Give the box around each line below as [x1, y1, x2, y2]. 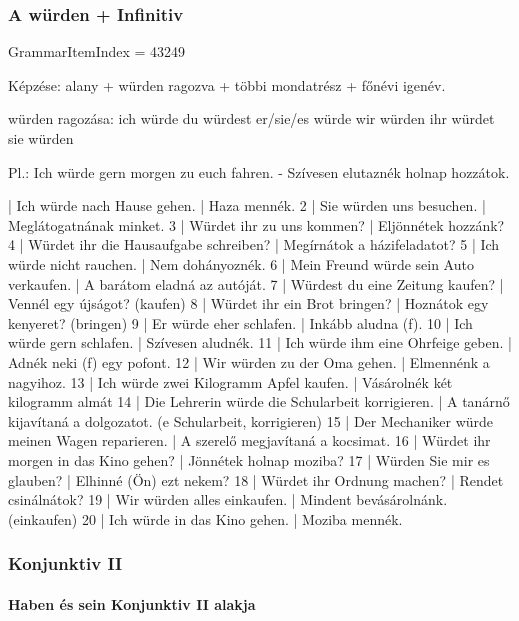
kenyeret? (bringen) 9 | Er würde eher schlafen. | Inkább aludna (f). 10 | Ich [8, 312, 473, 333]
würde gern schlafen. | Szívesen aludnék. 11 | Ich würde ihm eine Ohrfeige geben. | [8, 332, 512, 353]
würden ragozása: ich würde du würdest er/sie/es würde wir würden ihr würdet [8, 108, 495, 129]
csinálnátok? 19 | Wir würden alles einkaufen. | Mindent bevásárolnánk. [8, 489, 448, 510]
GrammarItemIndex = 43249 [8, 41, 186, 62]
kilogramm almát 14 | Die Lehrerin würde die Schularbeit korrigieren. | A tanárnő [8, 391, 510, 412]
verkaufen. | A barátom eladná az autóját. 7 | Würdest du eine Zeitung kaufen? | [8, 273, 504, 294]
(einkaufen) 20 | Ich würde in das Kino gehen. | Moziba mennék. [8, 508, 403, 529]
